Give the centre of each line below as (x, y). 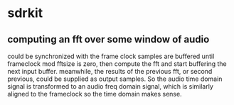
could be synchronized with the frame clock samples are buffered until (111, 56)
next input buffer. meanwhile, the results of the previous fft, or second (110, 71)
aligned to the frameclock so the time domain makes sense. (95, 94)
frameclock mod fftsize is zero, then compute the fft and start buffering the (117, 64)
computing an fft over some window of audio (108, 39)
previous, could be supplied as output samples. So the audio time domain (115, 79)
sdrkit (25, 13)
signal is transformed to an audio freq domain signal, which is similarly (110, 86)
